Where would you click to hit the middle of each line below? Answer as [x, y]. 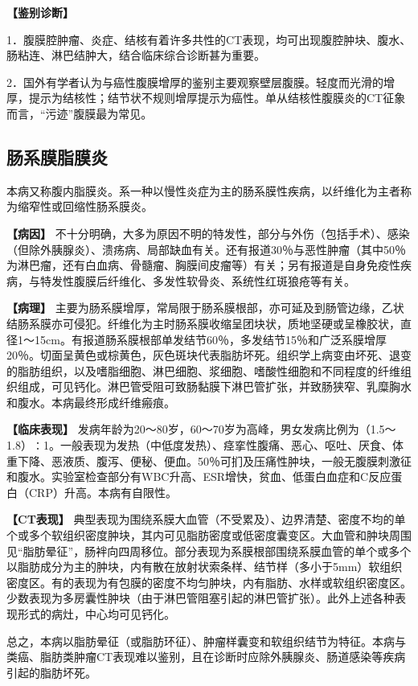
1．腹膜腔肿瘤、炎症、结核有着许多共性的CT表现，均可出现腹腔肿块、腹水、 [209, 39]
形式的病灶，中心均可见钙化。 [96, 614]
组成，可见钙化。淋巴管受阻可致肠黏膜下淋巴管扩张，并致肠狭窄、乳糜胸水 [214, 386]
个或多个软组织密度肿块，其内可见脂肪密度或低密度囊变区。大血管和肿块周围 [209, 535]
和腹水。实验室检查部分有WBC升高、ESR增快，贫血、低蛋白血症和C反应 [199, 477]
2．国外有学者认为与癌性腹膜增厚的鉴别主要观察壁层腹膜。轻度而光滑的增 [201, 82]
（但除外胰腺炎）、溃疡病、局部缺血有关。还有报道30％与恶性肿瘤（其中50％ [206, 249]
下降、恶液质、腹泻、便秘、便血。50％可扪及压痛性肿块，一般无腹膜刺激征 [214, 460]
